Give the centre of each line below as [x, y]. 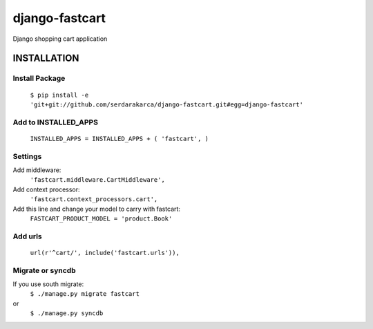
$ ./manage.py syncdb [67, 313]
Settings [27, 156]
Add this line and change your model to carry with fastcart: [97, 209]
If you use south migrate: [48, 284]
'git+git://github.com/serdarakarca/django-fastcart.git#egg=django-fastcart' [167, 104]
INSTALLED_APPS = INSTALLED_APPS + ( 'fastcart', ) [119, 139]
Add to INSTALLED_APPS [55, 122]
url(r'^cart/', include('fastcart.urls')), [105, 253]
